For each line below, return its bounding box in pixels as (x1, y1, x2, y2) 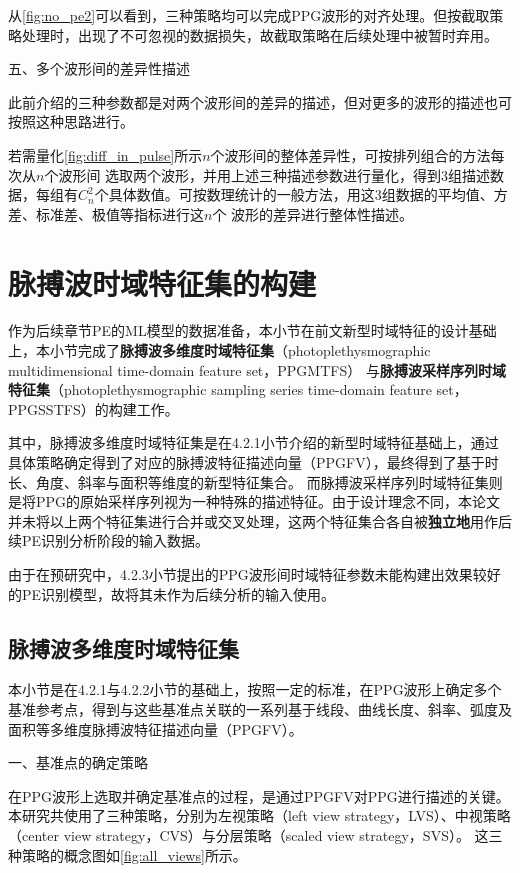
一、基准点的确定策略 (8, 752, 148, 773)
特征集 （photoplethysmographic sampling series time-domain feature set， (8, 379, 468, 400)
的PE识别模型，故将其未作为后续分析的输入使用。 (8, 583, 336, 604)
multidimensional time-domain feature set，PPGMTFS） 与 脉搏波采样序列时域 (8, 359, 506, 380)
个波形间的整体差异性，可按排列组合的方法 (210, 144, 491, 165)
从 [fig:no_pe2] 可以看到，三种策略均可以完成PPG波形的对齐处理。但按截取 (8, 5, 490, 25)
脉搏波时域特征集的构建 (8, 262, 317, 303)
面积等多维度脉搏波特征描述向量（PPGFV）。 (8, 718, 303, 739)
